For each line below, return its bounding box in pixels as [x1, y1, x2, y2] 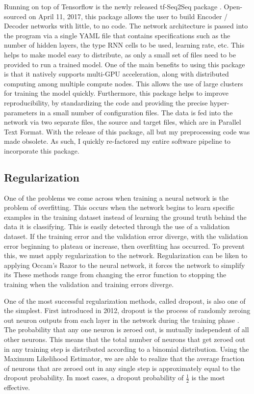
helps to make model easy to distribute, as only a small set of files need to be [4, 49, 236, 59]
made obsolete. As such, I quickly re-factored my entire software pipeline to [4, 136, 231, 146]
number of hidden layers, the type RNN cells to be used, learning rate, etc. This [4, 40, 245, 50]
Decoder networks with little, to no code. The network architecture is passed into [4, 21, 248, 31]
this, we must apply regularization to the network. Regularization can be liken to [4, 250, 248, 261]
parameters [4, 107, 37, 117]
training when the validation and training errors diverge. [4, 279, 174, 289]
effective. [4, 382, 30, 393]
